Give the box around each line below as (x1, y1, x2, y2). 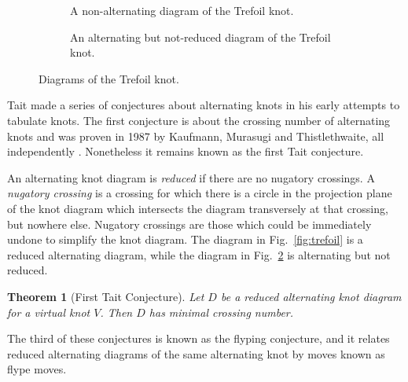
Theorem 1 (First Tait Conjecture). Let (7, 288, 204, 304)
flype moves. (7, 361, 67, 377)
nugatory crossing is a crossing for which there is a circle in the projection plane (7, 185, 392, 201)
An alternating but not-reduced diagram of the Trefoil (70, 28, 331, 45)
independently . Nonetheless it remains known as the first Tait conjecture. (7, 143, 364, 160)
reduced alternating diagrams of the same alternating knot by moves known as (7, 345, 385, 362)
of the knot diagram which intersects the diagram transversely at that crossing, (7, 200, 388, 216)
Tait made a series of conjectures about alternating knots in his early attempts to (7, 97, 400, 113)
